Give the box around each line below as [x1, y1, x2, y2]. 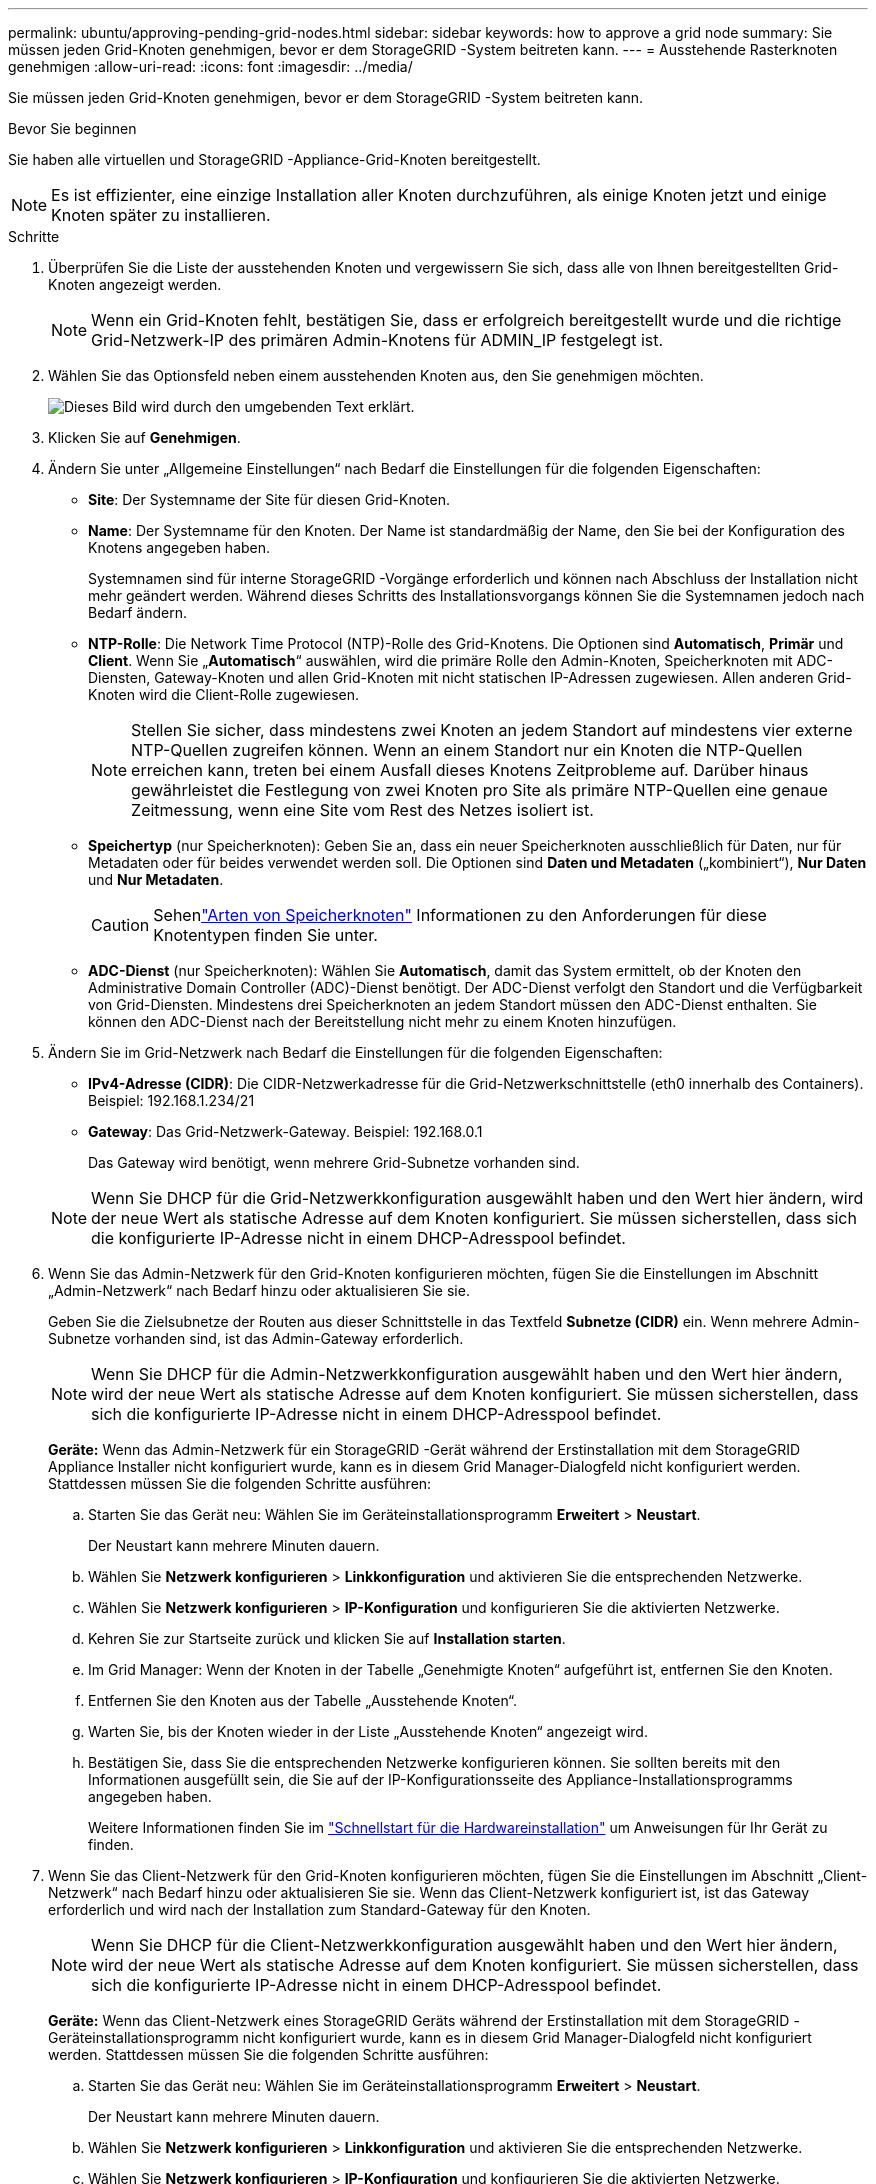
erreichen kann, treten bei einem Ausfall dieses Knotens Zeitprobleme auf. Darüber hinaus [131, 760, 809, 780]
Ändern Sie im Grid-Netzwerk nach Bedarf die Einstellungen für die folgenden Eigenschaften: [48, 1044, 663, 1061]
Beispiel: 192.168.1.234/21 [88, 1092, 255, 1109]
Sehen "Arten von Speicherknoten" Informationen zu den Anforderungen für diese [153, 905, 767, 925]
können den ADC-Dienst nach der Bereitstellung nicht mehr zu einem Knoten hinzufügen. [88, 1013, 677, 1030]
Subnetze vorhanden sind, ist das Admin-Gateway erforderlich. [48, 1330, 464, 1347]
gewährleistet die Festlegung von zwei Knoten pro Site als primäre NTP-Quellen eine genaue [131, 780, 828, 800]
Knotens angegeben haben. [88, 539, 271, 556]
